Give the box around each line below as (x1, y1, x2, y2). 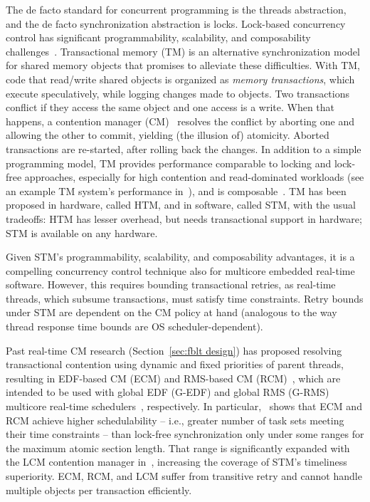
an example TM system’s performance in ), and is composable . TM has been (6, 183, 347, 198)
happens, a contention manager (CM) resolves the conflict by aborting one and (6, 113, 354, 128)
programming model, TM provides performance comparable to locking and (6, 155, 332, 170)
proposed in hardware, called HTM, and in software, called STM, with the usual (6, 197, 356, 212)
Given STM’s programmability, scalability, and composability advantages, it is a (6, 249, 355, 264)
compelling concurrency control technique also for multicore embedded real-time (6, 263, 355, 278)
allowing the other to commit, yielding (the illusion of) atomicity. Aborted (6, 127, 329, 142)
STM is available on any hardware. (6, 225, 158, 240)
